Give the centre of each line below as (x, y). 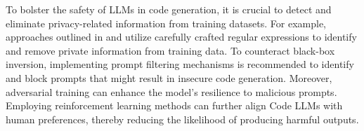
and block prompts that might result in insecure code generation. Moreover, (169, 77)
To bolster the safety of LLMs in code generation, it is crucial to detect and (169, 9)
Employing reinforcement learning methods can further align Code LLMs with (174, 105)
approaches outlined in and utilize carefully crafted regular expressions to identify (181, 37)
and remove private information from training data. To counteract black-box (170, 50)
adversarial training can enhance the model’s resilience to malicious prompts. (171, 91)
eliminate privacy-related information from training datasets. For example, (166, 23)
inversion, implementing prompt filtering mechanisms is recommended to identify (180, 64)
